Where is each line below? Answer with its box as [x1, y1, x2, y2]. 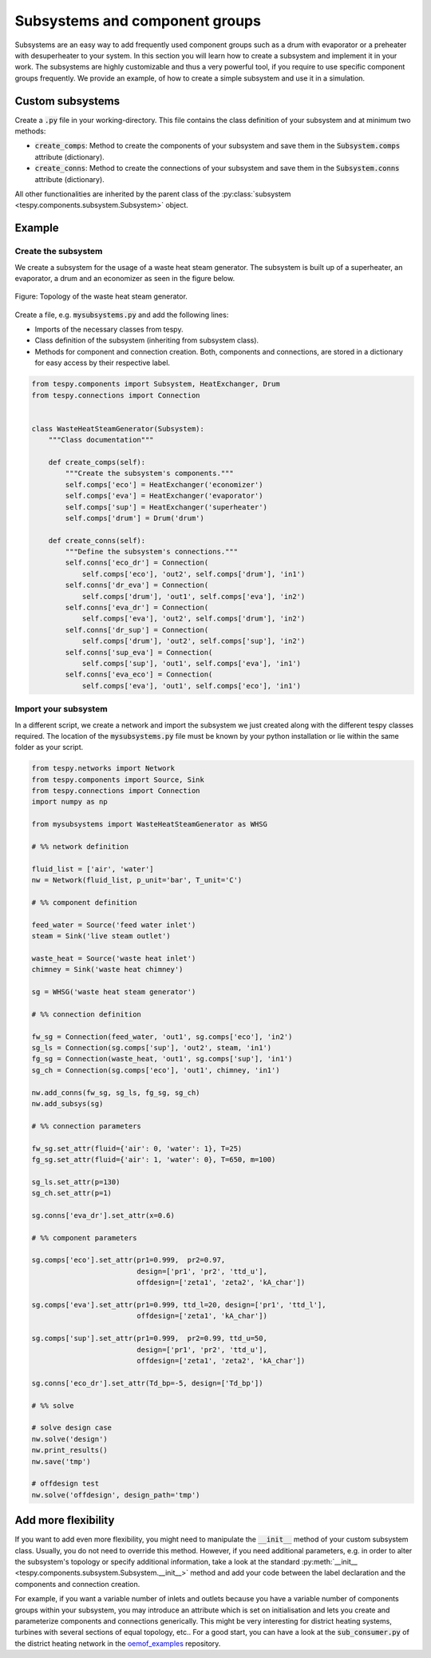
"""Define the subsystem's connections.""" [65, 547, 239, 557]
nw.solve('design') [31, 1434, 108, 1443]
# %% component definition [31, 898, 137, 906]
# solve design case [31, 1423, 112, 1433]
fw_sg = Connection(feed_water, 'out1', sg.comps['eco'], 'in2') [31, 1032, 293, 1041]
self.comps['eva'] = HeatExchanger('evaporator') [65, 491, 263, 501]
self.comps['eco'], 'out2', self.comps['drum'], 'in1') [81, 569, 306, 578]
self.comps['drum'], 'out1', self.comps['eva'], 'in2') [81, 592, 306, 601]
